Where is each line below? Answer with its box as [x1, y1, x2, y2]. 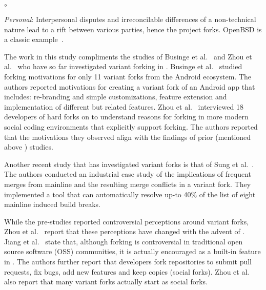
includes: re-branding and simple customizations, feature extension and [4, 91, 227, 102]
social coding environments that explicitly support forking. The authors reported [4, 121, 258, 132]
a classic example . [4, 34, 64, 45]
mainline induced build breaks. [4, 199, 100, 210]
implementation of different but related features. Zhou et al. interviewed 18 [4, 101, 243, 112]
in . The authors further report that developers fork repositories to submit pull [4, 256, 252, 267]
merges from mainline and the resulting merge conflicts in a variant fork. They [4, 178, 251, 189]
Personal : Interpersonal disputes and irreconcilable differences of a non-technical [4, 14, 256, 24]
